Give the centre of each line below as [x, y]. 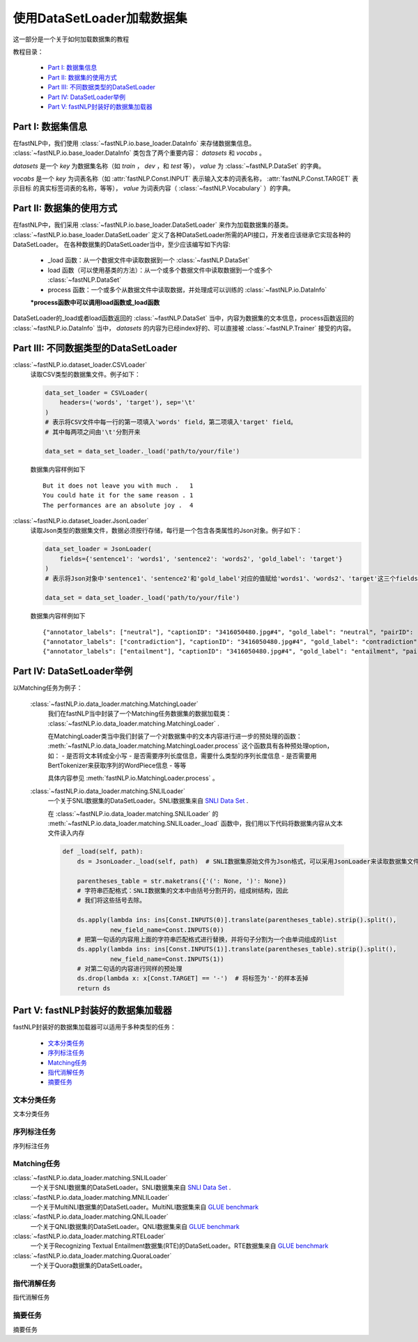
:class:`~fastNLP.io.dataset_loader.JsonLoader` [81, 520]
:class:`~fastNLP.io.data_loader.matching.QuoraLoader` [92, 1256]
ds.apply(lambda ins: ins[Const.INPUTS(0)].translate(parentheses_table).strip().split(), [237, 920]
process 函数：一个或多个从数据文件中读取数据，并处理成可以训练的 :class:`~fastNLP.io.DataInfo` [187, 289]
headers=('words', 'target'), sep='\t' [128, 402]
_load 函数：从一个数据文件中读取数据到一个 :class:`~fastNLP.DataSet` [149, 260]
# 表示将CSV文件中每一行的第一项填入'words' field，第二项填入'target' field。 [171, 422]
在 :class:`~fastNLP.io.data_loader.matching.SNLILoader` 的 [133, 813]
